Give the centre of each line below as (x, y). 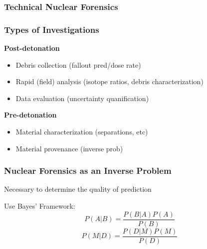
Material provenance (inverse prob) (69, 148)
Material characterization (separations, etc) (82, 132)
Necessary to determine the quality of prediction (78, 189)
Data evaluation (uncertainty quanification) (82, 98)
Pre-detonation (30, 115)
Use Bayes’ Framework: (40, 206)
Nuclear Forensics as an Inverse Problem (88, 171)
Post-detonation (32, 48)
